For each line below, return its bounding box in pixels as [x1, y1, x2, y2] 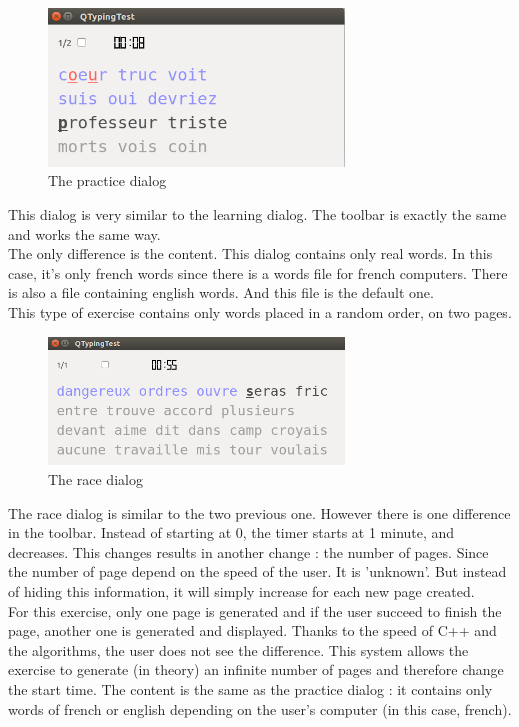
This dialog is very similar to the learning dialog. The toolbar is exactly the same [8, 204, 507, 224]
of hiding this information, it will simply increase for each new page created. [8, 581, 475, 602]
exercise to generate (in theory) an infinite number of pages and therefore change [8, 659, 504, 680]
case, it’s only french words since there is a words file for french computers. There [8, 262, 508, 283]
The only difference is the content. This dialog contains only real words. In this [8, 243, 493, 264]
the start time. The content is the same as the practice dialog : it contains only [8, 679, 493, 700]
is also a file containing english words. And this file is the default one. [8, 282, 434, 303]
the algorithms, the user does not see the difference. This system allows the [8, 639, 469, 660]
